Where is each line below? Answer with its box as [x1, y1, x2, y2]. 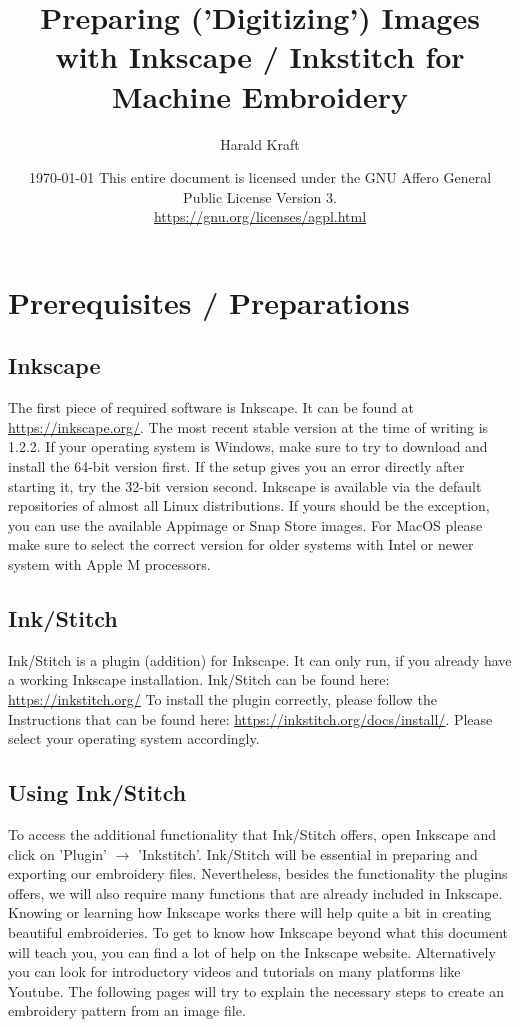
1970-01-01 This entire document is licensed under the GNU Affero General [28, 167, 492, 188]
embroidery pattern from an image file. [8, 1000, 246, 1021]
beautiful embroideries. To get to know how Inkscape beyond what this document [8, 921, 509, 942]
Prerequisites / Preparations [8, 281, 410, 322]
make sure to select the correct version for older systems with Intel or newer [8, 534, 474, 555]
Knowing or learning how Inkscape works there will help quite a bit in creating [8, 902, 492, 923]
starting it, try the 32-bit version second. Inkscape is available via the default [8, 475, 482, 496]
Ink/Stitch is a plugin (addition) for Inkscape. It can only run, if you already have [8, 649, 512, 670]
